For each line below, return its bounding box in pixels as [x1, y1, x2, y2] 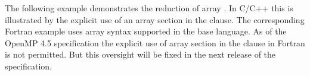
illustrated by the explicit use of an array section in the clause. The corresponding [5, 13, 305, 26]
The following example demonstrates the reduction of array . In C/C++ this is [5, 2, 293, 14]
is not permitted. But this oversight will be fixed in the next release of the [5, 48, 276, 61]
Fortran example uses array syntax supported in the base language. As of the [5, 25, 287, 37]
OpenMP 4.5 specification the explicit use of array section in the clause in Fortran [5, 36, 305, 49]
